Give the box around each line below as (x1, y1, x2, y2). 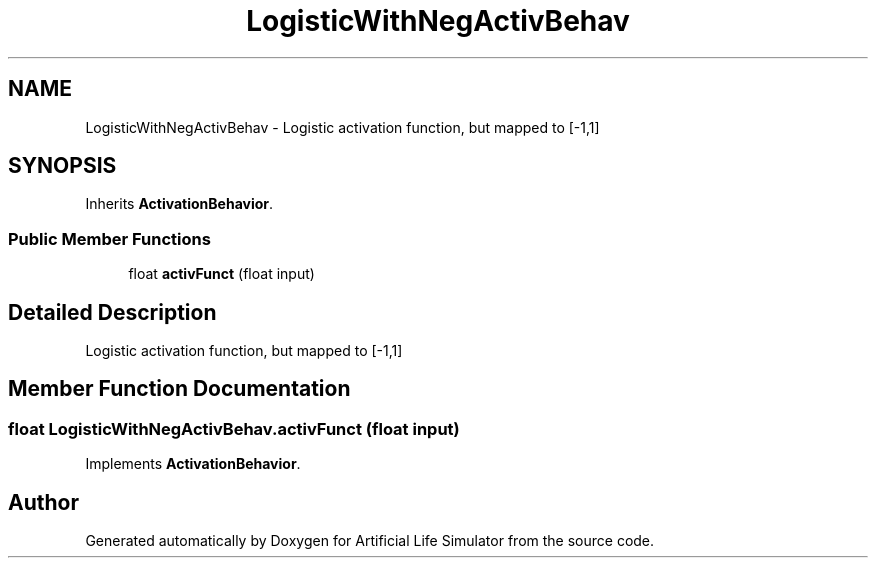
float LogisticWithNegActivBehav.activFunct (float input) (8, 418, 460, 439)
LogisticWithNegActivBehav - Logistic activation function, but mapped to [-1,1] (85, 118, 600, 136)
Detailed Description (8, 299, 217, 325)
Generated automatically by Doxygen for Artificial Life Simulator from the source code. (85, 532, 655, 550)
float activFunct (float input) (128, 265, 315, 283)
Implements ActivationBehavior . (85, 455, 301, 473)
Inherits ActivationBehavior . (85, 195, 274, 213)
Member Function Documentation (8, 376, 351, 402)
